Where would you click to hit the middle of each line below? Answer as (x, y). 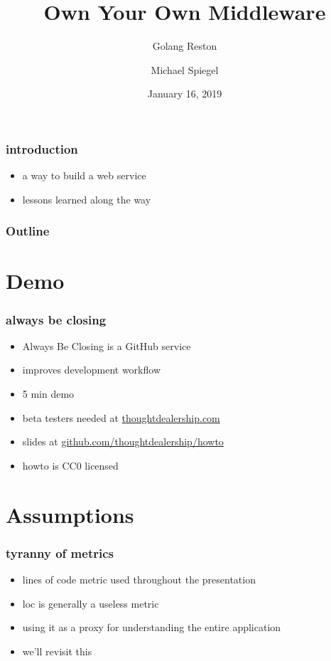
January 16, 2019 (185, 94)
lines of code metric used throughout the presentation (139, 579)
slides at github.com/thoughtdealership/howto (123, 441)
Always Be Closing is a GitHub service (107, 345)
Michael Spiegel (185, 69)
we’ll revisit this (57, 651)
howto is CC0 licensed (70, 465)
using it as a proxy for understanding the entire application (152, 627)
